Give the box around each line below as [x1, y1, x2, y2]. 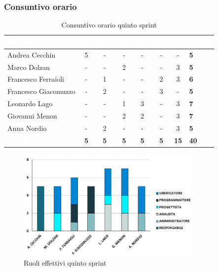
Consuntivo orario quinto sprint [61, 20, 157, 30]
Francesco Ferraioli [7, 74, 64, 84]
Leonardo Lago [7, 98, 53, 109]
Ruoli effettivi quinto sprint [24, 257, 107, 268]
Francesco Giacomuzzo [7, 86, 75, 96]
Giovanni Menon [7, 110, 57, 120]
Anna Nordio [7, 122, 47, 133]
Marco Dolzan [7, 61, 50, 72]
